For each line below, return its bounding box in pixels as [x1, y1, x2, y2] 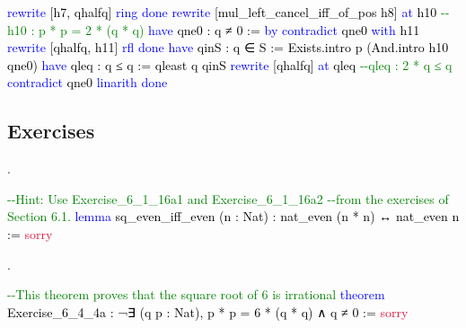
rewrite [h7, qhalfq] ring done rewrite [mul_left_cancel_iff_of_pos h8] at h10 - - [7, 3, 450, 21]
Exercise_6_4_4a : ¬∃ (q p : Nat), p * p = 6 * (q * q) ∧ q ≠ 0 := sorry [7, 302, 409, 321]
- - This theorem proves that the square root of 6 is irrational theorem [7, 285, 385, 304]
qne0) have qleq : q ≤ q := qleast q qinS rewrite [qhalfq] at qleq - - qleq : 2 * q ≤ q [7, 55, 453, 74]
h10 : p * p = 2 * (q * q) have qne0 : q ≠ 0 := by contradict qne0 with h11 [7, 20, 420, 39]
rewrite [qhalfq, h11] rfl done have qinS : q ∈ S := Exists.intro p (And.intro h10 [7, 38, 449, 57]
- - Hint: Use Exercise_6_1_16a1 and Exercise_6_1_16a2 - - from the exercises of [7, 189, 449, 208]
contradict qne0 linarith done [7, 73, 168, 92]
